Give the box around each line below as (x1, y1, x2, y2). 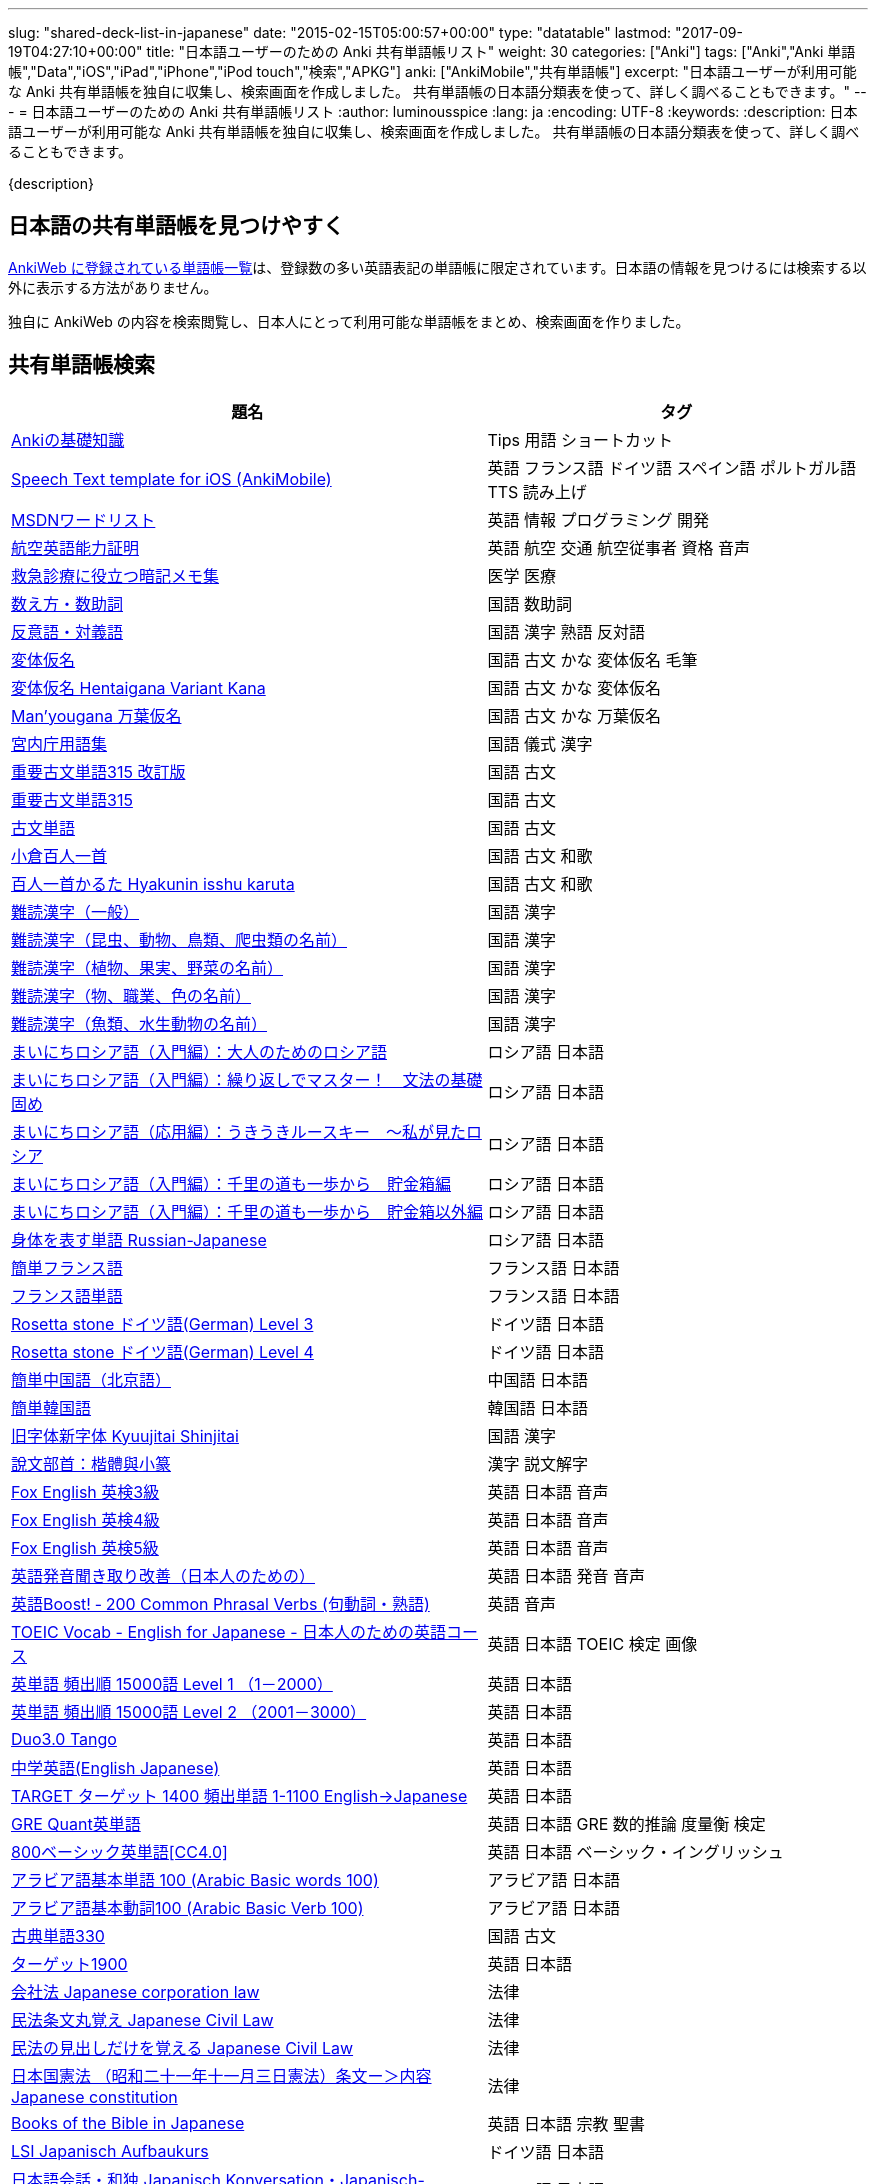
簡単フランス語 (11, 1257, 123, 1278)
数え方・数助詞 (11, 593, 124, 614)
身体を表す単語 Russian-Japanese (11, 1229, 267, 1250)
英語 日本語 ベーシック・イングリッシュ (487, 1841, 784, 1862)
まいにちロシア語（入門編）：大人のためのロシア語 (11, 1041, 388, 1062)
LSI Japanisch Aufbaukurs (11, 2140, 209, 2161)
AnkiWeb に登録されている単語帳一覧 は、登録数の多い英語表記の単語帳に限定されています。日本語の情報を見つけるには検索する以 (8, 258, 867, 276)
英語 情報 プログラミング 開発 (487, 509, 709, 530)
